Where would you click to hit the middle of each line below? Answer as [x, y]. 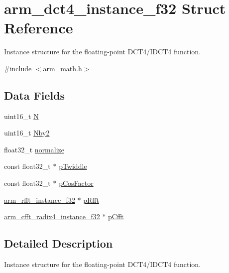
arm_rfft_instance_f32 [40, 200]
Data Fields [35, 95]
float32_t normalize [34, 149]
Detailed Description [58, 243]
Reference [39, 28]
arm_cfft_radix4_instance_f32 [52, 216]
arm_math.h [62, 68]
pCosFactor [76, 183]
